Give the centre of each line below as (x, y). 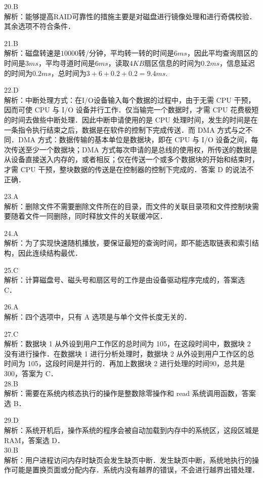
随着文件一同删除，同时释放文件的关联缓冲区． (89, 216)
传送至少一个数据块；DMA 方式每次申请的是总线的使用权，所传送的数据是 (134, 149)
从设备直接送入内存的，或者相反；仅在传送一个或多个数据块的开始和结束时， (131, 159)
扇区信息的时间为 (173, 63)
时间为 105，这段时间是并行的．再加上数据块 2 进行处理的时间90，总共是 (124, 363)
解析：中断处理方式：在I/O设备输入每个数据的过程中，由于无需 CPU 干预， (130, 99)
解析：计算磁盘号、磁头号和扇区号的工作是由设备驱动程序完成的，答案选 (124, 280)
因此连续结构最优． (50, 253)
